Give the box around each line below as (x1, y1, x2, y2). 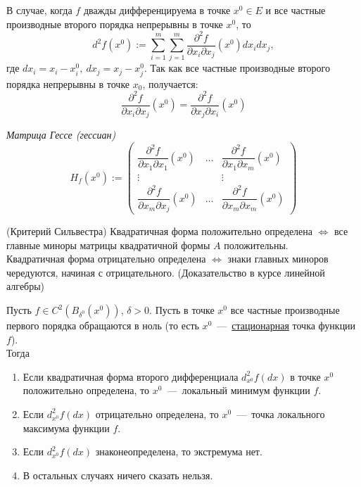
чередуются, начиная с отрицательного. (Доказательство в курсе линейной (6, 265, 325, 279)
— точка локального (236, 406, 325, 421)
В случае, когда (6, 3, 72, 17)
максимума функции (23, 420, 110, 435)
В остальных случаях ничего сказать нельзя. (23, 467, 213, 482)
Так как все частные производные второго (150, 61, 330, 75)
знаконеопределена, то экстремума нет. (95, 444, 262, 459)
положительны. (224, 237, 289, 252)
